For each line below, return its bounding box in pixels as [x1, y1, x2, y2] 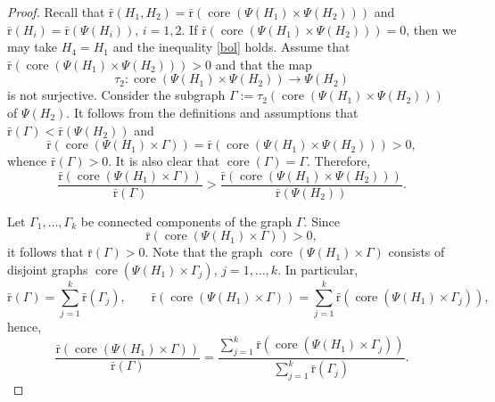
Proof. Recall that [7, 3, 105, 21]
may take [7, 37, 57, 56]
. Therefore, [306, 152, 371, 170]
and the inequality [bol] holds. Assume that [112, 37, 351, 56]
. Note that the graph [144, 242, 263, 261]
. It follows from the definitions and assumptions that [66, 103, 359, 121]
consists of [388, 242, 445, 261]
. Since [303, 211, 341, 230]
